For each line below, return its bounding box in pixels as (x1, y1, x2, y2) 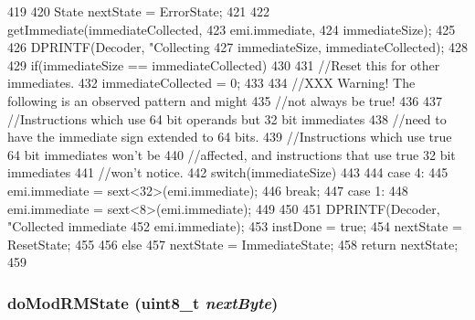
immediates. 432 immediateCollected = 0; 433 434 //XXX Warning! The (7, 73, 416, 92)
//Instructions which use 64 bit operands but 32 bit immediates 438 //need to (7, 109, 447, 128)
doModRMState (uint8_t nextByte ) (7, 291, 279, 314)
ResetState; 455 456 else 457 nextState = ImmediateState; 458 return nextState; (7, 234, 459, 253)
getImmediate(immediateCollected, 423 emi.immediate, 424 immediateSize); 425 (7, 19, 456, 38)
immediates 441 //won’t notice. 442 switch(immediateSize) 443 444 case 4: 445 (7, 163, 449, 182)
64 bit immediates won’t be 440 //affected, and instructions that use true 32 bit (7, 144, 456, 164)
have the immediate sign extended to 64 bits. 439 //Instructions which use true (7, 127, 452, 146)
